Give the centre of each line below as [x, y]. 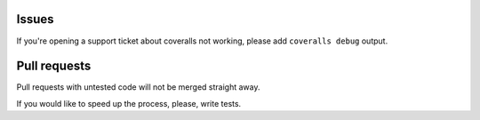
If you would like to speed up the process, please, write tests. [129, 103]
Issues [35, 19]
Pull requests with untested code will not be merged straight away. [138, 87]
